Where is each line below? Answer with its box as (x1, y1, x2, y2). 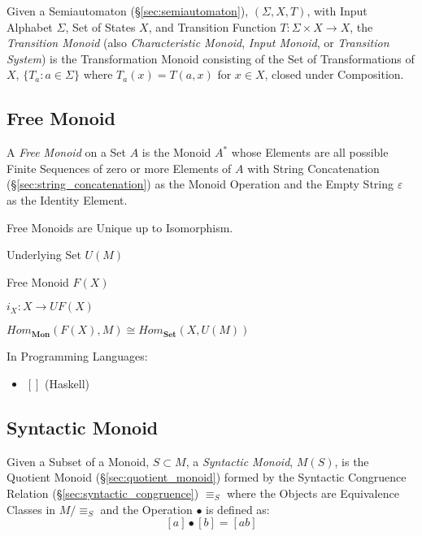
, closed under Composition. (264, 66, 404, 83)
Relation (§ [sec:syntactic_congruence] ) (7, 484, 199, 501)
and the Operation (100, 500, 193, 517)
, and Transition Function (148, 18, 276, 35)
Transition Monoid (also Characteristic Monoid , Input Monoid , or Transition (7, 34, 389, 51)
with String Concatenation (247, 159, 380, 176)
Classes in (7, 500, 56, 517)
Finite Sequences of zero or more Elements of (7, 159, 232, 176)
